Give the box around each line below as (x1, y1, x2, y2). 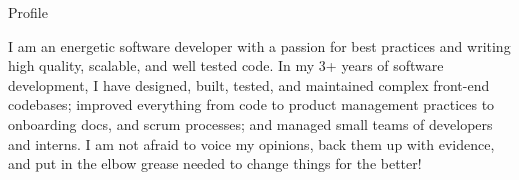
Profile (8, 2, 48, 22)
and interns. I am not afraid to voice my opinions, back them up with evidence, (8, 133, 495, 154)
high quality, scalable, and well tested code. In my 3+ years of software (8, 55, 444, 76)
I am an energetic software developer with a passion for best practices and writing (8, 35, 511, 56)
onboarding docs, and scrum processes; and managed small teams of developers (8, 113, 493, 134)
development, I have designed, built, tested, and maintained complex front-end (8, 74, 490, 95)
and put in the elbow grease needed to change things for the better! (8, 153, 422, 174)
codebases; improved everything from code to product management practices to (8, 94, 495, 115)
